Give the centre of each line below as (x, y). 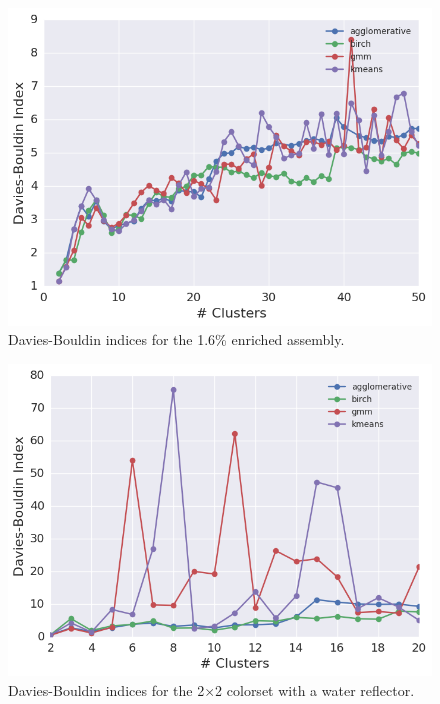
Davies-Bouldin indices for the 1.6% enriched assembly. (176, 339)
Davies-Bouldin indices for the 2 (106, 689)
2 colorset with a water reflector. (315, 689)
